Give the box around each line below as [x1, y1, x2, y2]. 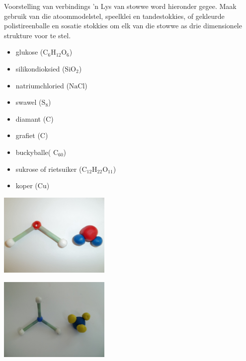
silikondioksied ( [15, 63, 65, 73]
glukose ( [15, 47, 43, 57]
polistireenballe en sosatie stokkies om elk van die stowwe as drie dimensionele [4, 20, 242, 31]
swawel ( [15, 97, 42, 107]
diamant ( [15, 113, 46, 124]
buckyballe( [15, 146, 51, 157]
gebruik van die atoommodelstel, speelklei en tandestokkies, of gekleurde [4, 10, 225, 21]
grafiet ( [15, 130, 40, 141]
